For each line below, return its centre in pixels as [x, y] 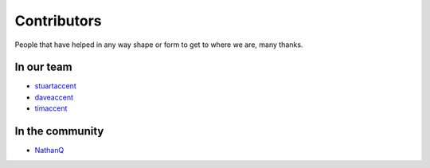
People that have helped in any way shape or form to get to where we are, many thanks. [159, 45]
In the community [59, 131]
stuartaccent [56, 86]
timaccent [51, 108]
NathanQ [49, 150]
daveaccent [54, 97]
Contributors [59, 21]
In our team [43, 67]
